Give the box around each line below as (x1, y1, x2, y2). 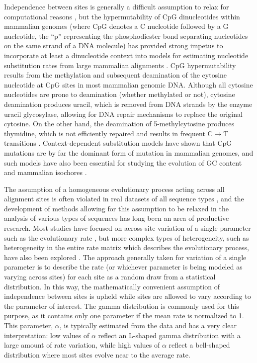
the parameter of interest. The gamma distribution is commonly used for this (4, 300, 239, 311)
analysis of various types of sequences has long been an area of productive (4, 213, 229, 223)
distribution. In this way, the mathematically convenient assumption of (4, 281, 220, 291)
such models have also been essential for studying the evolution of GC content (4, 157, 242, 168)
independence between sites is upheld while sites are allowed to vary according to (4, 291, 251, 301)
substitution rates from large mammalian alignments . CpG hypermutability (4, 60, 236, 70)
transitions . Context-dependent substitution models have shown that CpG (4, 138, 232, 148)
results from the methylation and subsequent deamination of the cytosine (4, 70, 227, 80)
